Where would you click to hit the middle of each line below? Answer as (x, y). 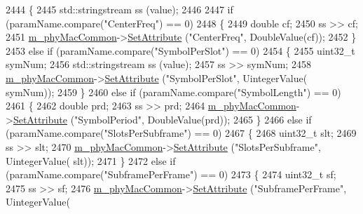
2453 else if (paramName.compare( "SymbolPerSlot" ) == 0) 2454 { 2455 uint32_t (180, 50)
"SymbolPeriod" (108, 119)
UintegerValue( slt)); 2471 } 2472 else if (91, 160)
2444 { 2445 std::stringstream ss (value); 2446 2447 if (119, 9)
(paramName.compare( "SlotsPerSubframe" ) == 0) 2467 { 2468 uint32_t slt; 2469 (181, 133)
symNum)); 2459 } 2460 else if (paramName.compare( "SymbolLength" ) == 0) (173, 92)
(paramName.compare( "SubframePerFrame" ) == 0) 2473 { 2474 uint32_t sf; (171, 174)
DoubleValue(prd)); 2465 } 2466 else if (230, 119)
